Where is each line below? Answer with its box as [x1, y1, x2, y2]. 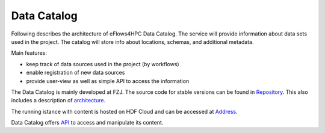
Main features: [11, 49, 48, 57]
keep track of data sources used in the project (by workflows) [26, 60, 180, 67]
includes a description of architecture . [11, 97, 106, 104]
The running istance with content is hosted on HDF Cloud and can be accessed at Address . [11, 108, 238, 115]
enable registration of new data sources [26, 69, 125, 76]
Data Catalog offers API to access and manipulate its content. [11, 119, 164, 126]
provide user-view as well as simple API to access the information [26, 77, 190, 84]
